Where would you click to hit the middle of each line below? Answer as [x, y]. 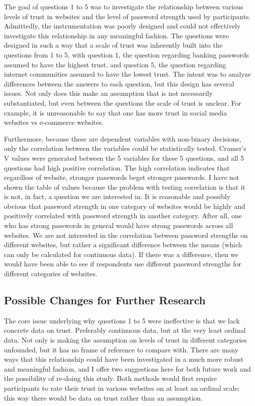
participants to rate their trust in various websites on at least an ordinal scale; [122, 388]
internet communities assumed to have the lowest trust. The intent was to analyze [127, 74]
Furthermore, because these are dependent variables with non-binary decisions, [123, 138]
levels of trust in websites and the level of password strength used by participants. [127, 16]
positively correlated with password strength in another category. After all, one [123, 216]
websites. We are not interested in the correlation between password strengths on [126, 235]
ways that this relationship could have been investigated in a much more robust [124, 359]
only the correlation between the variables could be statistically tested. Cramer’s [125, 148]
